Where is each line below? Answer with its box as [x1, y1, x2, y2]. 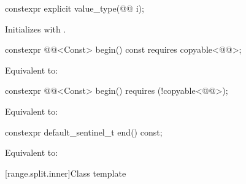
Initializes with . [5, 22, 66, 35]
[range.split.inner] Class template [5, 166, 126, 179]
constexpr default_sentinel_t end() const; [5, 125, 163, 138]
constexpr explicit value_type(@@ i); [5, 2, 144, 14]
